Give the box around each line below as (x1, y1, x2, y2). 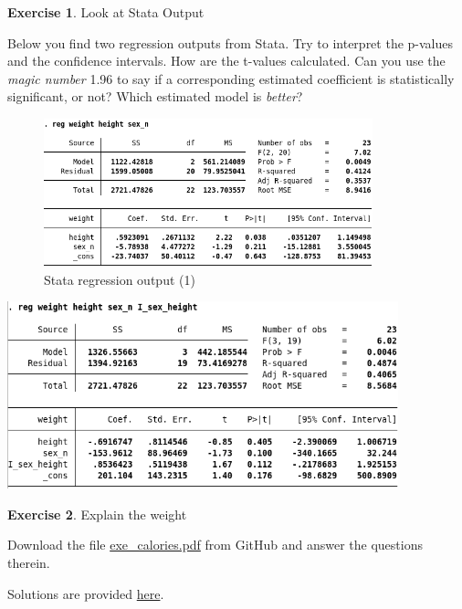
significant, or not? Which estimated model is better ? (7, 87, 303, 106)
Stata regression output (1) (44, 269, 195, 289)
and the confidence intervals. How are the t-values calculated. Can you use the (7, 51, 446, 70)
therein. (7, 552, 50, 572)
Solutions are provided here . (7, 583, 164, 603)
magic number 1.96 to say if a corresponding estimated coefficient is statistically (7, 68, 455, 88)
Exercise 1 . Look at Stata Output (7, 3, 205, 21)
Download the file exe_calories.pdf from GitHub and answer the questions (7, 535, 423, 554)
